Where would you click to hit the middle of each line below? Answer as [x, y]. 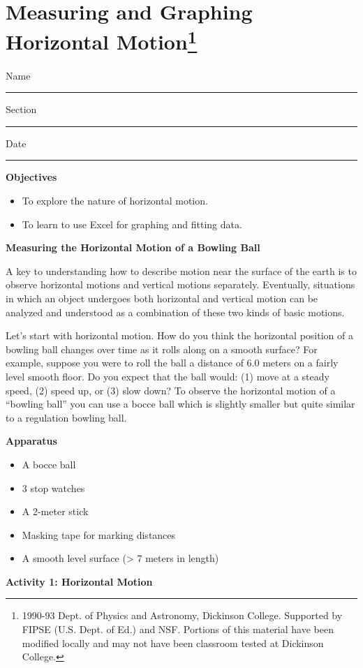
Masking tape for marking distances [99, 534]
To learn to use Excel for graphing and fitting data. [132, 224]
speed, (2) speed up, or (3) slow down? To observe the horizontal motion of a [171, 390]
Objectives [31, 177]
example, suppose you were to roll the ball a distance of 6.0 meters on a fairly [172, 363]
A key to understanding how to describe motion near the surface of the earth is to [181, 270]
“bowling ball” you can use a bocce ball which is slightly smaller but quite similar [180, 404]
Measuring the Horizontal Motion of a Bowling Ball [133, 247]
